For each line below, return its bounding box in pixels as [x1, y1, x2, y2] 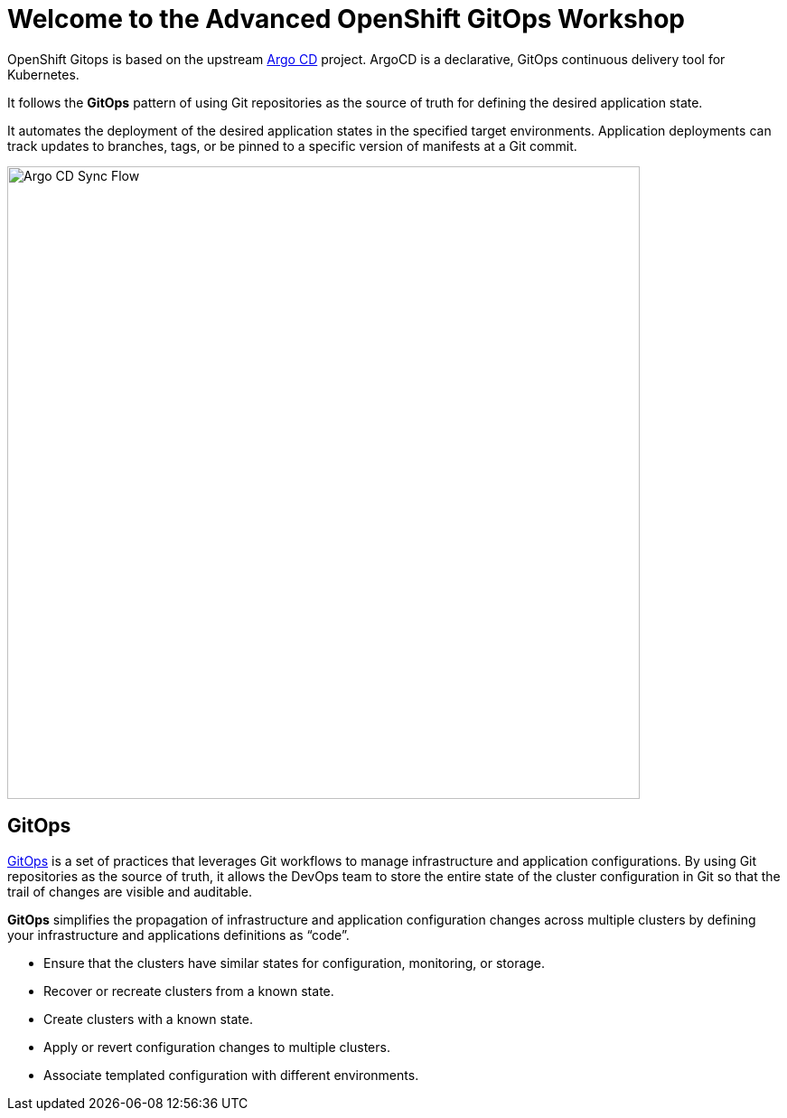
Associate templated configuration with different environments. [43, 1066, 419, 1083]
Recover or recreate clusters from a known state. [43, 982, 334, 999]
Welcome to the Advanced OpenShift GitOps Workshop [7, 4, 685, 34]
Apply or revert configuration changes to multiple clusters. [43, 1038, 390, 1055]
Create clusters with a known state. [43, 1010, 253, 1027]
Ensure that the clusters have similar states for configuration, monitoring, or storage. [43, 954, 546, 971]
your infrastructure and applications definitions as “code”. [7, 926, 350, 943]
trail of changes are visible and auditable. [7, 883, 252, 899]
